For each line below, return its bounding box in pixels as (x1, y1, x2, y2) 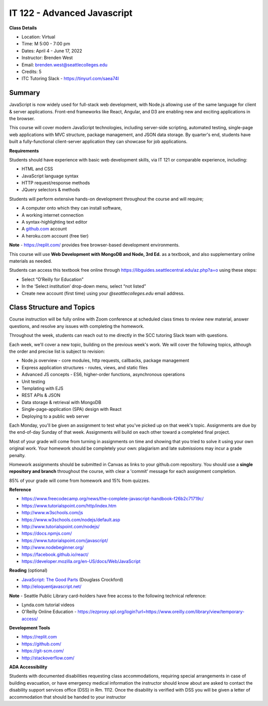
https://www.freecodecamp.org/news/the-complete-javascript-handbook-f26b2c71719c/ (21, 496, 204, 502)
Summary (9, 88, 40, 97)
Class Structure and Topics (9, 303, 95, 312)
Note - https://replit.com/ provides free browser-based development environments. (9, 242, 180, 248)
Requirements (9, 148, 39, 154)
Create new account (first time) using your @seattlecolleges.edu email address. (21, 290, 185, 296)
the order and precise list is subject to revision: (9, 348, 105, 355)
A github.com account (21, 226, 67, 232)
